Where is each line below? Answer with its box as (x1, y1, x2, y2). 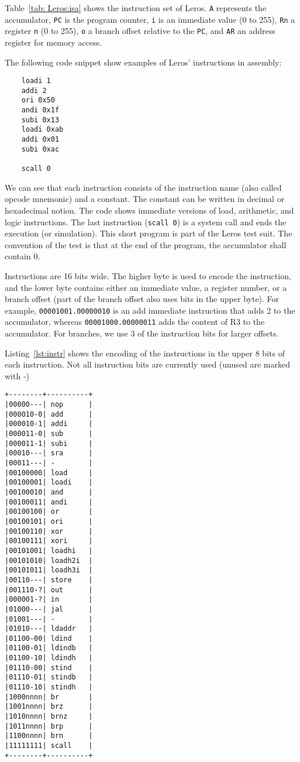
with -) (5, 369, 29, 382)
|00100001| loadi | (5, 478, 93, 487)
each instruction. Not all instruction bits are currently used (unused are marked (5, 358, 290, 370)
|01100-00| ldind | (5, 634, 93, 643)
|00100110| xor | (5, 527, 93, 536)
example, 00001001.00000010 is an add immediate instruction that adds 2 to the (5, 304, 295, 316)
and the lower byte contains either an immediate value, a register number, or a (5, 281, 287, 293)
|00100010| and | (5, 488, 93, 496)
